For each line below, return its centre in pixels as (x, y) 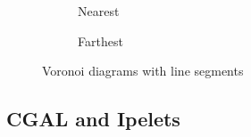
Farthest (100, 40)
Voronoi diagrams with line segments (143, 71)
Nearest (99, 11)
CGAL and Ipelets (93, 119)
